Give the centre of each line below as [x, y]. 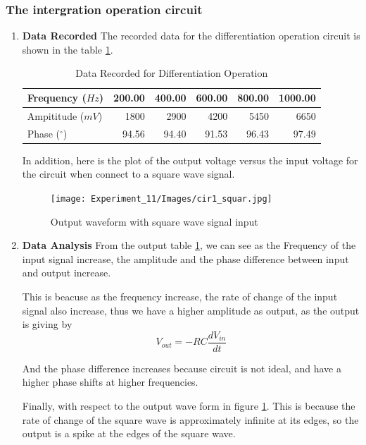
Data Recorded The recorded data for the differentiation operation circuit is [191, 36]
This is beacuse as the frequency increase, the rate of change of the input [180, 296]
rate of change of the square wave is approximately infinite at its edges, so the [190, 419]
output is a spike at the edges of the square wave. [129, 433]
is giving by [47, 324]
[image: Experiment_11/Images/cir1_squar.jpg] [161, 199]
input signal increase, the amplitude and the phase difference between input [185, 258]
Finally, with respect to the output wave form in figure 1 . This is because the [189, 406]
